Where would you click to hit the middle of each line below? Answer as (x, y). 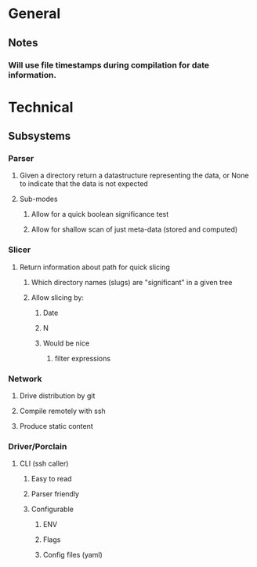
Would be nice (66, 343)
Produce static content (56, 426)
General (34, 14)
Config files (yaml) (73, 555)
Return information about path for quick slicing (94, 267)
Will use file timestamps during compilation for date (109, 65)
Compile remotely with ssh (62, 411)
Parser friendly (55, 494)
